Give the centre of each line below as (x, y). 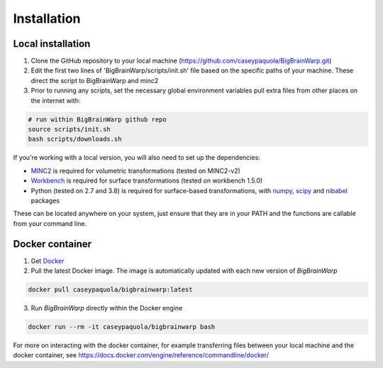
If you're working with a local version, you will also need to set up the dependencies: (137, 158)
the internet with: (56, 100)
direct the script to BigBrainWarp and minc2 (95, 80)
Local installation (52, 44)
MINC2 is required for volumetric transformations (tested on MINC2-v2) (135, 171)
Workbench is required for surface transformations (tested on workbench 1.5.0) (147, 180)
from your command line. (50, 223)
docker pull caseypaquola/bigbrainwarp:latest (110, 289)
